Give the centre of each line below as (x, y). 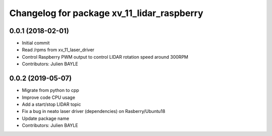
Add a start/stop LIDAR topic (51, 104)
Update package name (46, 118)
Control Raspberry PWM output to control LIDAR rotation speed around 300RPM (105, 57)
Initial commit (36, 43)
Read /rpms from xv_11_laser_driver (58, 50)
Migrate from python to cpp (50, 90)
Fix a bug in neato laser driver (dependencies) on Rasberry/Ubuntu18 (94, 111)
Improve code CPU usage (49, 97)
